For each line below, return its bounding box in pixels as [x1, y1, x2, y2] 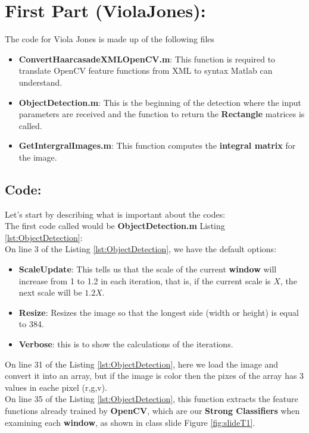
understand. [18, 76, 63, 88]
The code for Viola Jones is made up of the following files [5, 33, 215, 45]
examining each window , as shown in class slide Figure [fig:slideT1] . [5, 416, 255, 428]
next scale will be [18, 286, 82, 299]
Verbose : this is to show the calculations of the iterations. [18, 338, 233, 350]
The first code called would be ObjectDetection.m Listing [5, 219, 225, 232]
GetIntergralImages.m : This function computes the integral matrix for [18, 139, 296, 152]
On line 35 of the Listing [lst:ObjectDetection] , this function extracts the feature [5, 393, 298, 405]
